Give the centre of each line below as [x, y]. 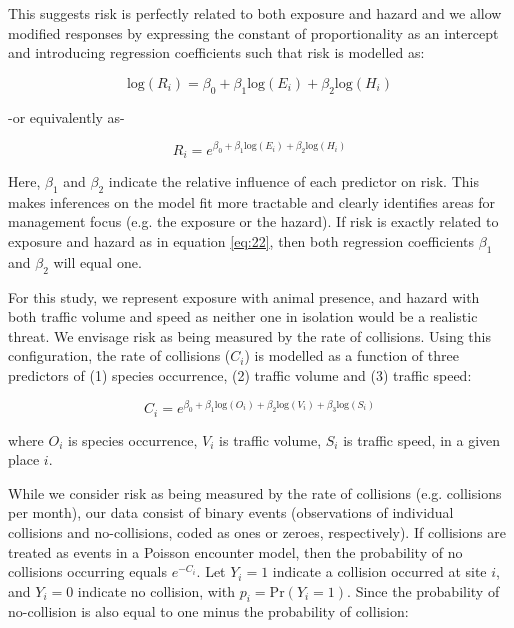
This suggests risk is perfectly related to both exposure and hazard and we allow [255, 13]
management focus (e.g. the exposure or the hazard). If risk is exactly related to [253, 221]
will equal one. [97, 261]
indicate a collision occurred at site [379, 571]
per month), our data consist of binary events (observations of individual [231, 512]
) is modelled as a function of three [351, 355]
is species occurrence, [133, 439]
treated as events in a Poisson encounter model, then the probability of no [235, 551]
